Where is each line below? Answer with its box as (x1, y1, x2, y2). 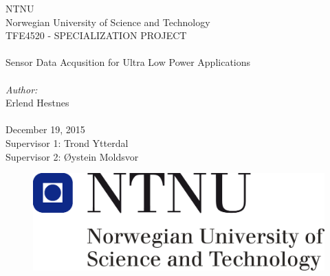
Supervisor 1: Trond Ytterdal (5, 135, 129, 150)
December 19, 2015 (5, 122, 85, 137)
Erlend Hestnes (5, 95, 69, 110)
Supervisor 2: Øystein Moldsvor (5, 149, 139, 163)
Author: (5, 82, 38, 96)
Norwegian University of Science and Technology (5, 14, 210, 29)
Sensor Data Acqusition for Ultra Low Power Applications (5, 55, 251, 69)
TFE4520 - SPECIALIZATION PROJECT (5, 28, 187, 43)
